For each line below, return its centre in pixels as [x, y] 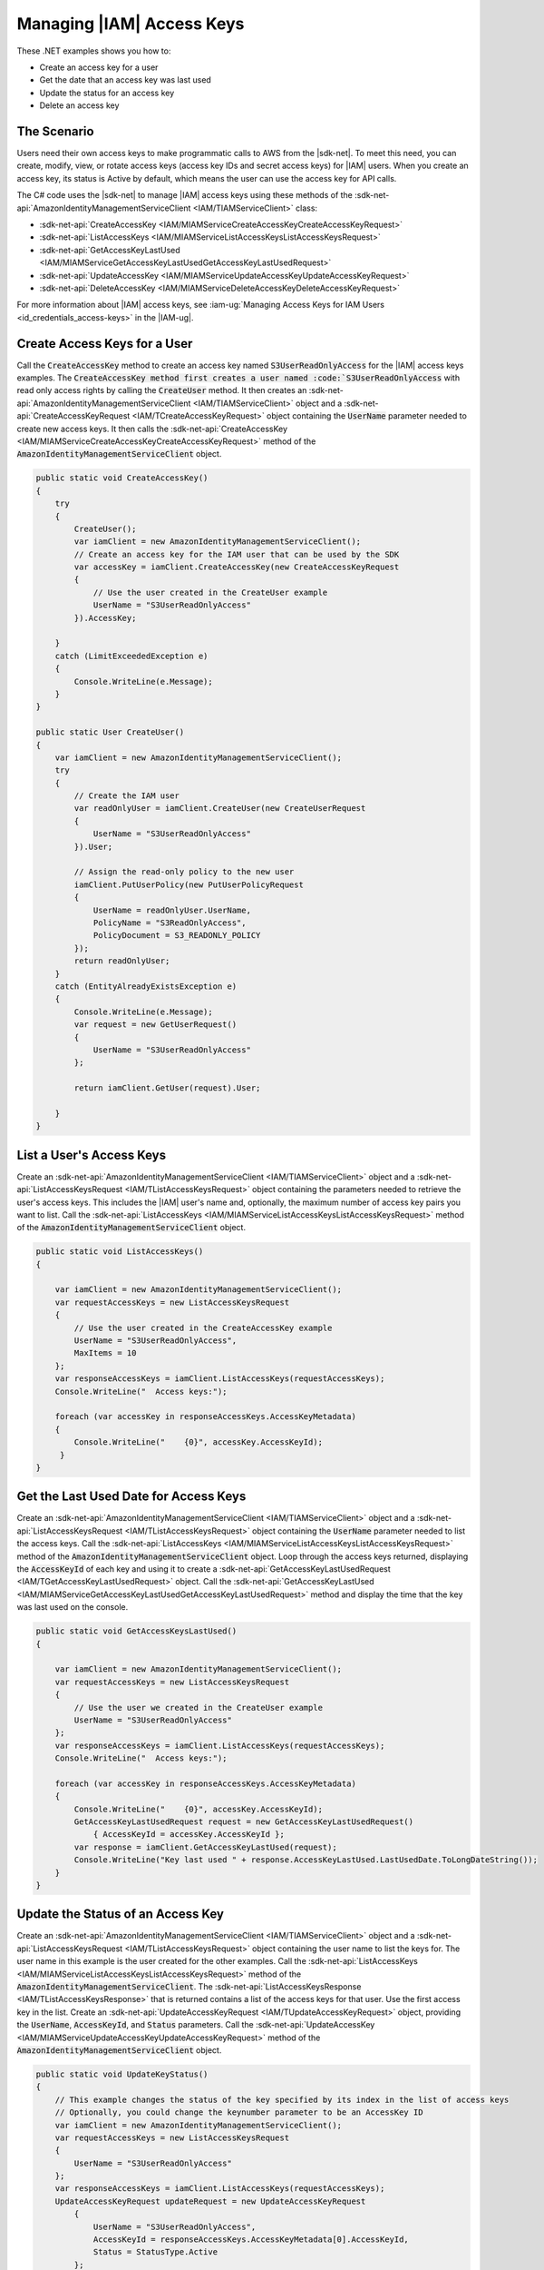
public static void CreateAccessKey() [122, 478]
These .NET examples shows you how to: [94, 51]
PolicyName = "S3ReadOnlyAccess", [170, 923]
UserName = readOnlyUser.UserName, [172, 910]
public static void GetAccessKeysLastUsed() [136, 1631]
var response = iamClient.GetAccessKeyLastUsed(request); [205, 1847]
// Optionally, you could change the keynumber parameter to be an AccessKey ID [239, 2112]
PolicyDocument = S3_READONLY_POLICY [177, 936]
